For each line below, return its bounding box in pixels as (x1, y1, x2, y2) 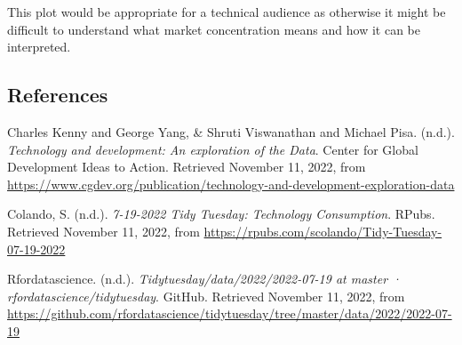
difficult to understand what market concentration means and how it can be (7, 20, 420, 38)
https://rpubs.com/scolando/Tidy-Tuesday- (203, 221, 442, 240)
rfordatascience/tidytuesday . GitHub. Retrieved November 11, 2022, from (7, 286, 405, 305)
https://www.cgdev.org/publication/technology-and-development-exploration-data (7, 174, 455, 193)
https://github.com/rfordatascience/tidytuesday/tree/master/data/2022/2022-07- (7, 304, 452, 323)
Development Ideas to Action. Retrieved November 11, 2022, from (7, 157, 366, 176)
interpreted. (7, 37, 71, 56)
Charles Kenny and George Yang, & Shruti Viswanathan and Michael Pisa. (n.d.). (7, 122, 455, 140)
